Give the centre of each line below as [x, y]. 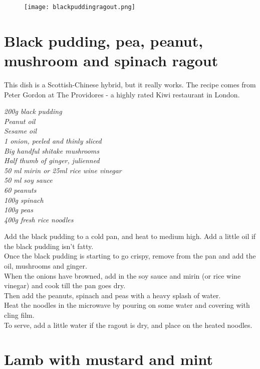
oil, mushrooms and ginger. [46, 266]
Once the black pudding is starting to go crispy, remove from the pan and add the [130, 256]
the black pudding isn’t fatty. [49, 246]
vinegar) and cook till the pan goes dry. [65, 285]
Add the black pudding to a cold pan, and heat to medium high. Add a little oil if [130, 236]
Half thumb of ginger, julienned [52, 160]
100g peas [19, 210]
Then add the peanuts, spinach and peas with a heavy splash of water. [112, 295]
